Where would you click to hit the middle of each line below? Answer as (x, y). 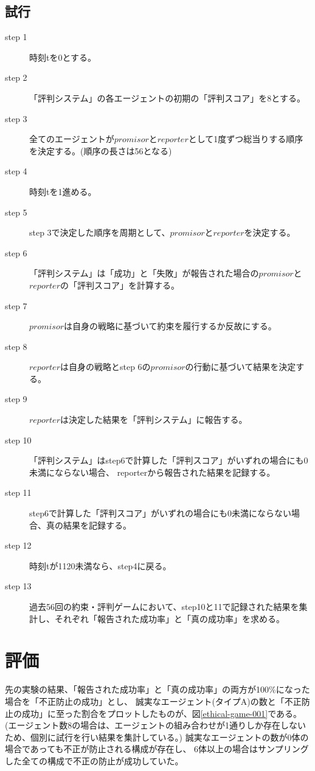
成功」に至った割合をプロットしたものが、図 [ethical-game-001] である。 (162, 713)
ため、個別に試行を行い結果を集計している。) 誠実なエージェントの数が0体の (157, 737)
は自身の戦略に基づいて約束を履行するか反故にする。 (170, 326)
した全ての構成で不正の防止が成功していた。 (94, 760)
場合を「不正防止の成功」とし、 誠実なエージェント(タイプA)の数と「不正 (153, 701)
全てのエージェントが (72, 139)
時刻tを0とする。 (63, 57)
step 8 (16, 346)
